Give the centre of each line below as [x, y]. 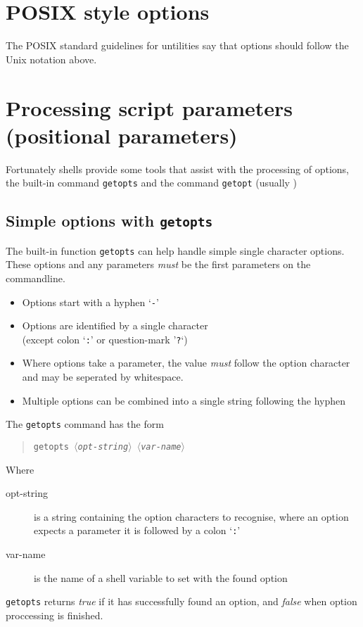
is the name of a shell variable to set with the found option [161, 577]
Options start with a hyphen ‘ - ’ [90, 302]
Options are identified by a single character [115, 325]
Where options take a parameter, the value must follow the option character [186, 363]
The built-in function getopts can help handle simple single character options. [175, 250]
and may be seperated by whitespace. [103, 376]
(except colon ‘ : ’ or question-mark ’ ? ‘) [105, 339]
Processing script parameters [149, 107]
